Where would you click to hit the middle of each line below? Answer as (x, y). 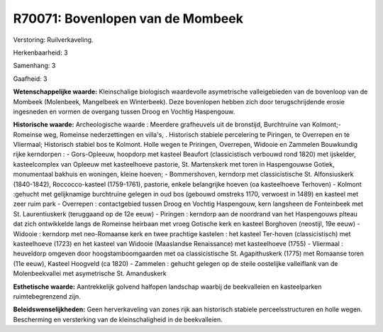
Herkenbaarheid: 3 (40, 52)
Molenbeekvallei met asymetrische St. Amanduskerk (90, 274)
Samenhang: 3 (34, 66)
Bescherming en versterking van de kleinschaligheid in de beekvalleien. (118, 319)
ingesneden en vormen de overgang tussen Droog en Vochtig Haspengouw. (124, 111)
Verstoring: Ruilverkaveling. (53, 40)
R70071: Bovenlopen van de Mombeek (128, 18)
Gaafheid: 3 (30, 79)
